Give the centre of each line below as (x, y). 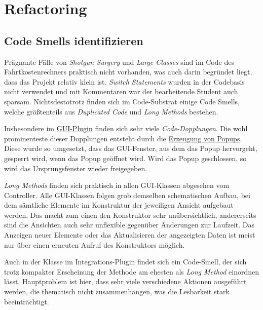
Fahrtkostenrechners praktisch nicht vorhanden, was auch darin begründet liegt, (128, 72)
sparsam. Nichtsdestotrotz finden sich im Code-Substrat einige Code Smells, (122, 101)
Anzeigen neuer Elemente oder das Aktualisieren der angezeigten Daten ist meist (130, 235)
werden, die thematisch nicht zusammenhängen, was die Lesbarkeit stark (117, 292)
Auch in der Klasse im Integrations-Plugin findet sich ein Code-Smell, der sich (125, 262)
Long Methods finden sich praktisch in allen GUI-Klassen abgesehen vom (117, 185)
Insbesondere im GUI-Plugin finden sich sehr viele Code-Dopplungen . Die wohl (126, 128)
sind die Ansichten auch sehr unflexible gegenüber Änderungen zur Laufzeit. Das (129, 225)
